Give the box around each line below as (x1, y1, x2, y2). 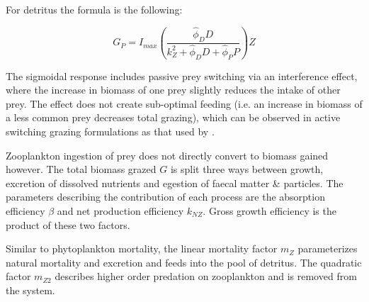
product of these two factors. (6, 217, 130, 232)
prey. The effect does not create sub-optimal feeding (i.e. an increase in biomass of (6, 96, 363, 111)
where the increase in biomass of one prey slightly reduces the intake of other (6, 82, 341, 97)
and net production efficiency (57, 203, 184, 218)
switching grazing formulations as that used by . (6, 123, 215, 138)
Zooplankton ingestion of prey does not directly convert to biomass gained (6, 147, 329, 162)
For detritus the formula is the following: (6, 2, 183, 16)
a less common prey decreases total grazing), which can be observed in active (6, 110, 341, 125)
